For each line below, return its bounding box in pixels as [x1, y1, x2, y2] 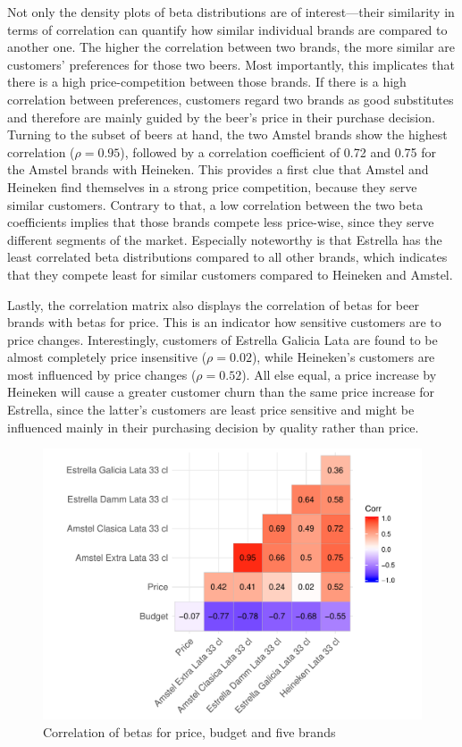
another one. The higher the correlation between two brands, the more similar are [7, 38, 455, 56]
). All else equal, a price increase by [241, 365, 437, 383]
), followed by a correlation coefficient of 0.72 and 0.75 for [120, 142, 436, 161]
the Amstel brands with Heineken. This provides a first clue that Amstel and [7, 160, 429, 179]
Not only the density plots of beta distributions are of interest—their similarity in [7, 3, 455, 21]
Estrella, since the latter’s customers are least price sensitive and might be [7, 400, 415, 419]
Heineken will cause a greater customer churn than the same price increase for [7, 382, 435, 401]
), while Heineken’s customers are [251, 348, 435, 366]
